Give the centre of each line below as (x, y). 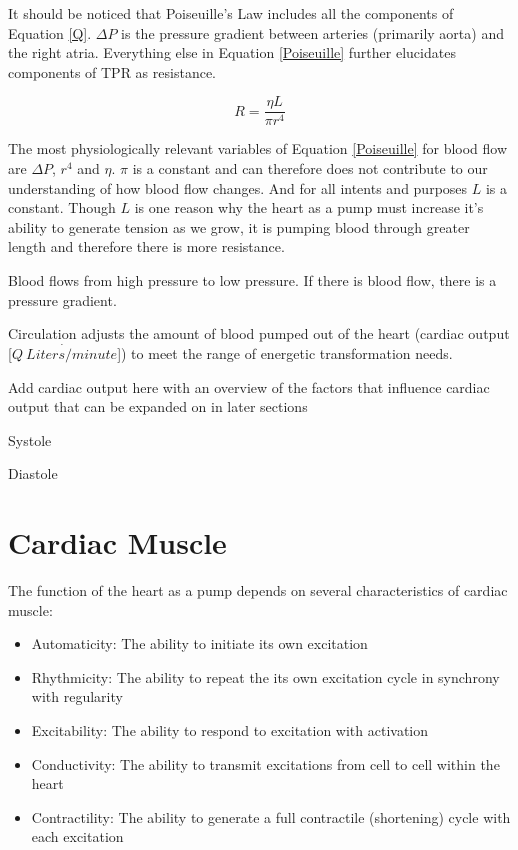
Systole (30, 439)
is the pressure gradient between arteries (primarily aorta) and (312, 32)
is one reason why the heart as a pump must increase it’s (309, 207)
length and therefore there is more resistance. (146, 246)
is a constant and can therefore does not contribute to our (310, 168)
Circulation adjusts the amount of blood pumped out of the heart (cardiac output (259, 333)
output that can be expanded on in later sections (158, 406)
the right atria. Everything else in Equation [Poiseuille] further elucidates (232, 52)
